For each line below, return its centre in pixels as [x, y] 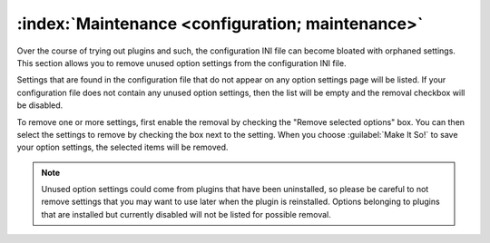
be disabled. [40, 105]
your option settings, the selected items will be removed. [122, 147]
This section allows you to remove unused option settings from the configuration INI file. [181, 63]
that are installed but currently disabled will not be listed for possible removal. [186, 214]
